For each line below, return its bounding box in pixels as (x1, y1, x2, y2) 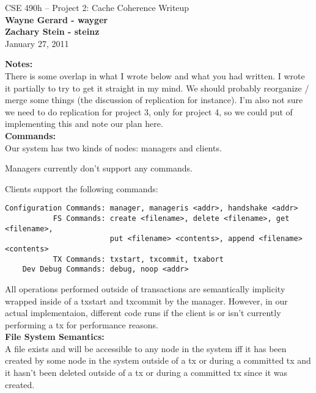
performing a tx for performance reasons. (5, 318, 158, 331)
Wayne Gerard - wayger (5, 13, 108, 26)
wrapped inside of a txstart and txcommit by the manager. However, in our (5, 294, 288, 307)
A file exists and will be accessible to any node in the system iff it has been (5, 342, 287, 355)
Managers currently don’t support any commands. (5, 162, 193, 175)
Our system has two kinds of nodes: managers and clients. (5, 141, 222, 154)
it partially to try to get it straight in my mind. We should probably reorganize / (5, 81, 309, 94)
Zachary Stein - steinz (5, 25, 100, 38)
